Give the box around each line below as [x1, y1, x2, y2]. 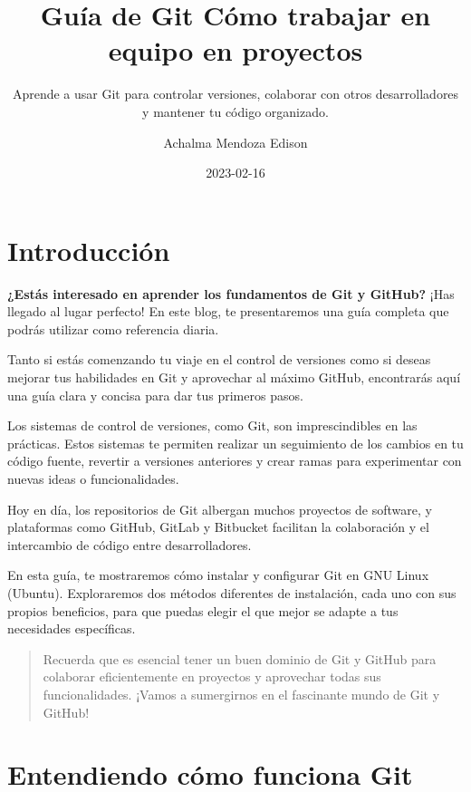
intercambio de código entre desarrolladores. [7, 535, 252, 554]
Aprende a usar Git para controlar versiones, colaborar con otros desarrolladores [12, 84, 459, 103]
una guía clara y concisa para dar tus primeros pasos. [7, 385, 303, 404]
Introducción [7, 231, 170, 268]
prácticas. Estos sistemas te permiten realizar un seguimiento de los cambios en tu [7, 433, 464, 452]
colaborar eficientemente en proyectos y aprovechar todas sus [43, 667, 381, 686]
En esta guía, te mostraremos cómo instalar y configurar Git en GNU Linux [7, 565, 429, 584]
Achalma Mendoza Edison [163, 132, 308, 151]
